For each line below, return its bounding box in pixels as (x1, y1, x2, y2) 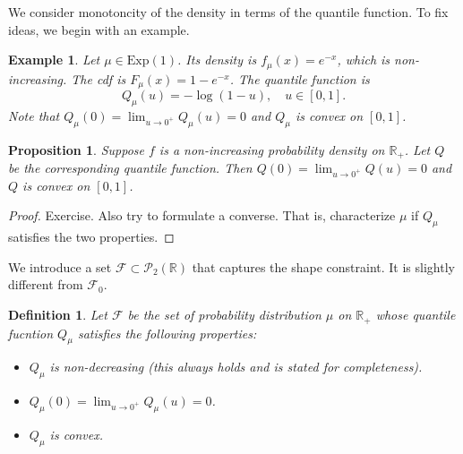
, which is (337, 50, 390, 69)
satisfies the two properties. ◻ (8, 227, 175, 246)
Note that (8, 106, 60, 124)
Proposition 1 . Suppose (8, 140, 144, 158)
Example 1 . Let (8, 50, 100, 69)
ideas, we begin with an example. (8, 20, 190, 39)
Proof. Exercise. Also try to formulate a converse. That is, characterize (8, 206, 396, 225)
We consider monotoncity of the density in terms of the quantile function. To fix (8, 3, 449, 21)
